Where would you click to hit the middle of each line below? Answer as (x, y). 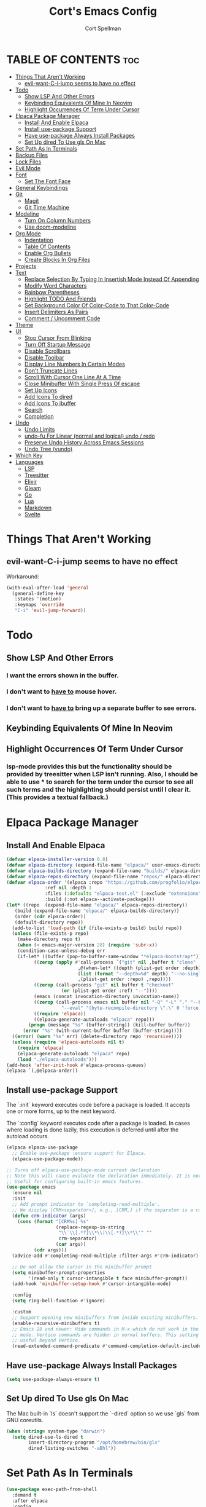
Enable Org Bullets (48, 253)
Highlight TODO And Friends (60, 299)
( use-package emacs (31, 1187)
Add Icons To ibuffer (50, 403)
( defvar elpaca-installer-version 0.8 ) (57, 860)
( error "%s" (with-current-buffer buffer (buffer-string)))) (102, 1031)
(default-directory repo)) (49, 922)
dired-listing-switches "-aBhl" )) (72, 1449)
